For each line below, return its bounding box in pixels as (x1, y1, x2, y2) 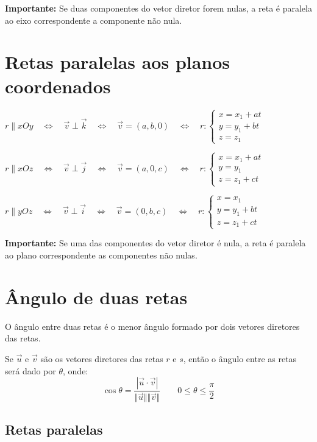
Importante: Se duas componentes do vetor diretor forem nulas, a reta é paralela (5, 2, 312, 14)
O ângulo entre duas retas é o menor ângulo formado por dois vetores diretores (5, 319, 300, 332)
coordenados (5, 73, 111, 98)
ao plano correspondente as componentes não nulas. (5, 249, 198, 262)
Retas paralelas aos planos (5, 49, 230, 74)
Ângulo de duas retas (5, 284, 188, 309)
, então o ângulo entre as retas (183, 352, 297, 365)
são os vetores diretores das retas (40, 352, 163, 365)
